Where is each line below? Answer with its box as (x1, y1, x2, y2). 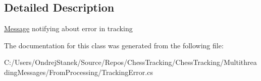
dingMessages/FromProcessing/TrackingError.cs (4, 66, 153, 77)
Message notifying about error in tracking (4, 23, 133, 34)
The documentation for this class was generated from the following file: (4, 40, 224, 50)
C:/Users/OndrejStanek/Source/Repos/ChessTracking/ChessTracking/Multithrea (4, 57, 257, 67)
